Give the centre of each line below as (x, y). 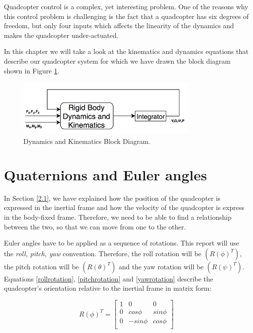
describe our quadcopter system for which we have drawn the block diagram (117, 61)
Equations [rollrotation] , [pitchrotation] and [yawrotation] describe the (109, 278)
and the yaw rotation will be (161, 266)
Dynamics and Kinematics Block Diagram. (87, 141)
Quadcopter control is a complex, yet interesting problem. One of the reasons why (126, 6)
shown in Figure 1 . (32, 70)
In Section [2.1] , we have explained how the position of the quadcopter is (112, 198)
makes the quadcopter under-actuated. (61, 35)
